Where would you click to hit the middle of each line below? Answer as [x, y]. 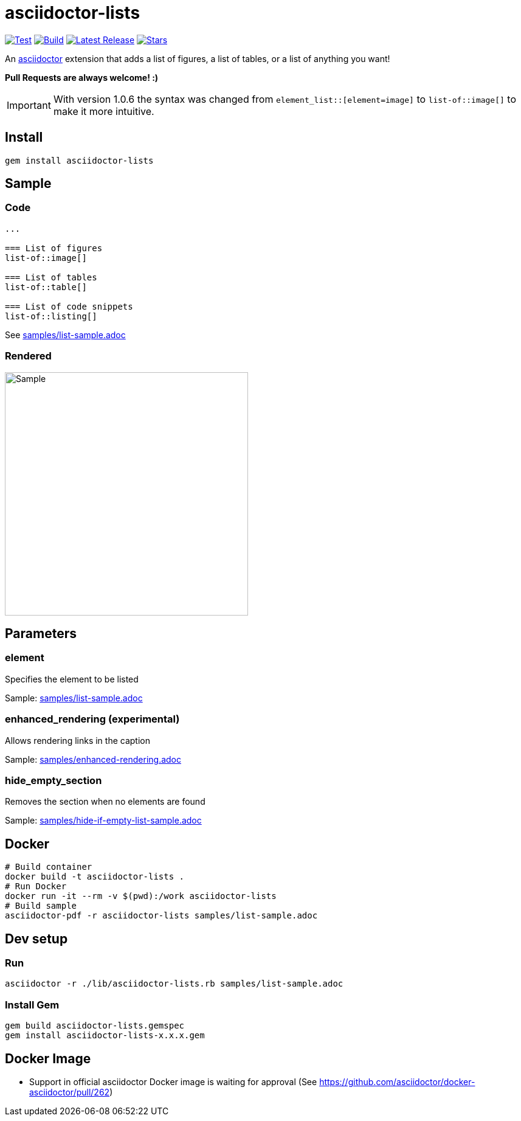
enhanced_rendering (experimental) [92, 719]
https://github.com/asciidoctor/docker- [397, 1081]
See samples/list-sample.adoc [65, 335]
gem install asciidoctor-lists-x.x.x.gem [105, 1036]
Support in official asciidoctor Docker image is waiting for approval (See [173, 1081]
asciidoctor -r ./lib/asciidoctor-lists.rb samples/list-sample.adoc [174, 984]
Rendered [28, 356]
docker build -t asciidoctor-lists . [95, 877]
